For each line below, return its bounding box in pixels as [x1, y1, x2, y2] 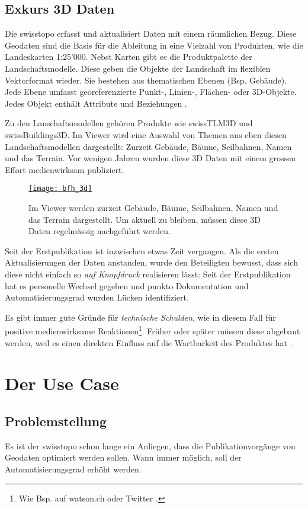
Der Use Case [5, 371, 119, 395]
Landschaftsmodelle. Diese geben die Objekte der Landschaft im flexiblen [5, 62, 271, 74]
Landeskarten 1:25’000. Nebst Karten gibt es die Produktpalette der [5, 50, 252, 63]
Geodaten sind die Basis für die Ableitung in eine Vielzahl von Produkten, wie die [5, 39, 303, 51]
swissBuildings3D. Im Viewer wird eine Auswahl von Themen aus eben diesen [5, 128, 287, 140]
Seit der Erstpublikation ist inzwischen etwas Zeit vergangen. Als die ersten [5, 244, 279, 257]
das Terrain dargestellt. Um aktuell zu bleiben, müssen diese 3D [28, 213, 261, 225]
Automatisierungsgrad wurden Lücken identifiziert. [5, 291, 189, 303]
